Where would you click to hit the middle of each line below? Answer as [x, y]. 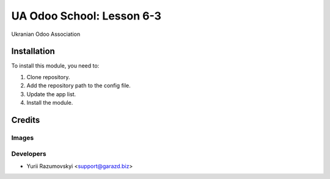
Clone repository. [48, 77]
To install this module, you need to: [55, 66]
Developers [29, 154]
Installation [33, 51]
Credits [26, 120]
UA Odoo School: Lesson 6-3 [86, 16]
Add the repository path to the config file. [79, 86]
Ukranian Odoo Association [46, 34]
